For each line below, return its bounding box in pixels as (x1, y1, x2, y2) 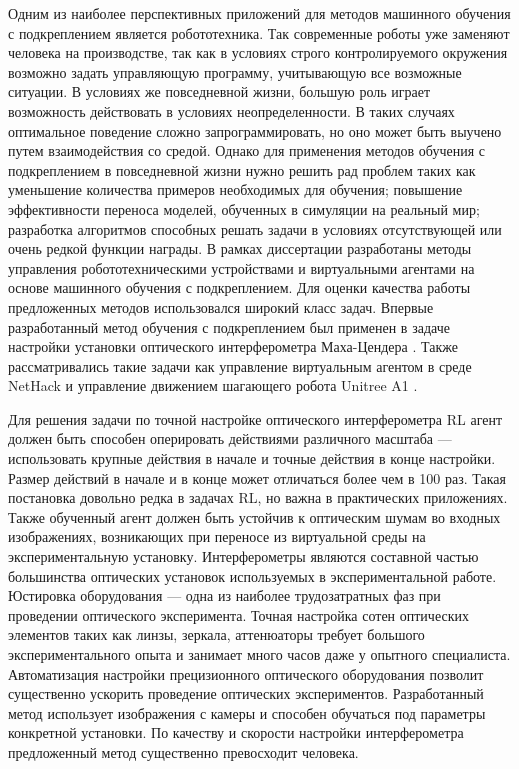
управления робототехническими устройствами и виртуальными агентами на (8, 257, 475, 278)
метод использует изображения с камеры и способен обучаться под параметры (8, 702, 486, 723)
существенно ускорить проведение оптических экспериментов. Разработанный (8, 683, 484, 704)
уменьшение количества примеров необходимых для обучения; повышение (8, 179, 463, 200)
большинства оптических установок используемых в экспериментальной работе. (8, 565, 497, 586)
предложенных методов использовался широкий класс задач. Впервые (8, 296, 434, 317)
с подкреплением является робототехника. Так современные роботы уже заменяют (8, 22, 510, 43)
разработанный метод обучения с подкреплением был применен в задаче (8, 316, 450, 337)
